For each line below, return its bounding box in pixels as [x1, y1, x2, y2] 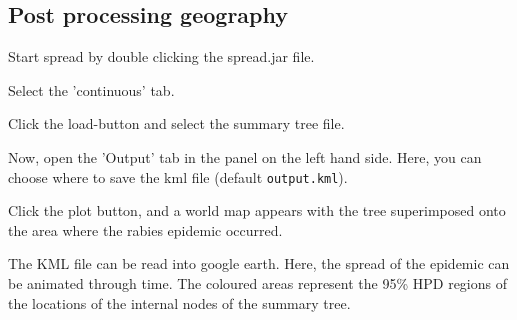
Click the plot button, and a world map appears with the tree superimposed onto [8, 200, 506, 221]
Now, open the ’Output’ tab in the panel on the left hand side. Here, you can [8, 146, 482, 167]
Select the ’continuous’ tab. [8, 79, 175, 100]
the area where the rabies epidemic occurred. [8, 219, 283, 240]
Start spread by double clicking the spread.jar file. [8, 46, 315, 67]
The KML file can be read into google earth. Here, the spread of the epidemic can [8, 253, 510, 274]
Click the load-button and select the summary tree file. [8, 113, 345, 134]
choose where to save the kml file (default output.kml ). [8, 166, 348, 187]
